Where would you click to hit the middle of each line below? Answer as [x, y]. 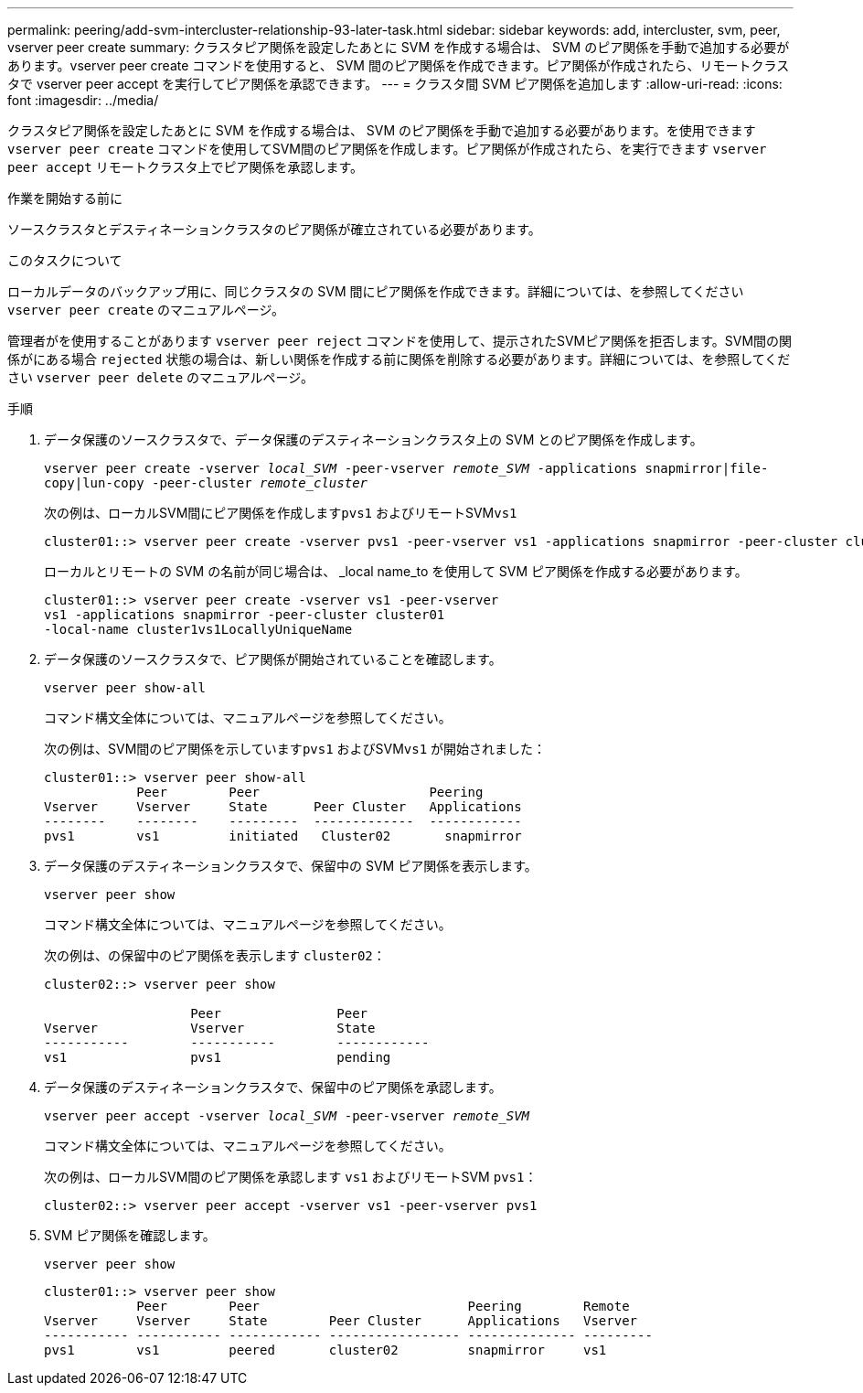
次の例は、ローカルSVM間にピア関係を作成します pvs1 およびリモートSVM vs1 [281, 513]
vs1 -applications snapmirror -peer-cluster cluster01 [245, 615]
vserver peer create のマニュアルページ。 [146, 310]
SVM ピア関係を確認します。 [130, 1235]
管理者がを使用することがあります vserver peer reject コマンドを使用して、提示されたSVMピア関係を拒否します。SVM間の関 [400, 341]
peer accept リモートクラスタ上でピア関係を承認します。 [185, 167]
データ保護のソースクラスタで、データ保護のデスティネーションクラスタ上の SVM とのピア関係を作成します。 [373, 439]
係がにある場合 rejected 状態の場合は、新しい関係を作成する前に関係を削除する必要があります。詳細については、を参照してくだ [399, 359]
